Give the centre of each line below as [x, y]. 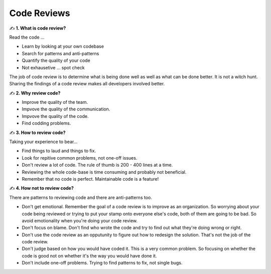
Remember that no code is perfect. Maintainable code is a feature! [90, 179]
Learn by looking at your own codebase [63, 46]
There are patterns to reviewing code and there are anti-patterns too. [81, 197]
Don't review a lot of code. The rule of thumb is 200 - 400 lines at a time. [97, 165]
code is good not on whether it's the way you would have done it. [89, 255]
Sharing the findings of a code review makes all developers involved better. [87, 84]
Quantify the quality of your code [56, 61]
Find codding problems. [46, 123]
